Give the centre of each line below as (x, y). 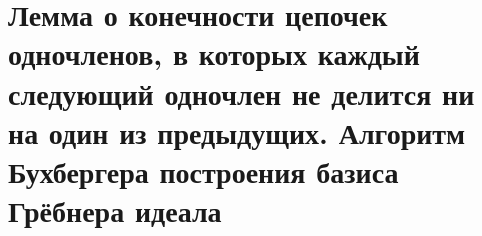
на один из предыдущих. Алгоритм (237, 131)
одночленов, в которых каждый (214, 53)
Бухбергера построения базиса (203, 170)
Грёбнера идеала (115, 210)
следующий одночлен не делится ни (241, 92)
